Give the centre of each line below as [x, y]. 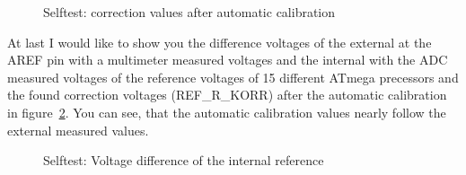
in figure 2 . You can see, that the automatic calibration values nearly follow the [227, 112]
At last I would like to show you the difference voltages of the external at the [220, 42]
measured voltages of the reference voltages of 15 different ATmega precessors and [233, 77]
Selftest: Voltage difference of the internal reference [184, 160]
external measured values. [78, 130]
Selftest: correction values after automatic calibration [189, 12]
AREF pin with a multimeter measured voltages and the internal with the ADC [228, 60]
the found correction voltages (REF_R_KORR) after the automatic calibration [227, 95]
